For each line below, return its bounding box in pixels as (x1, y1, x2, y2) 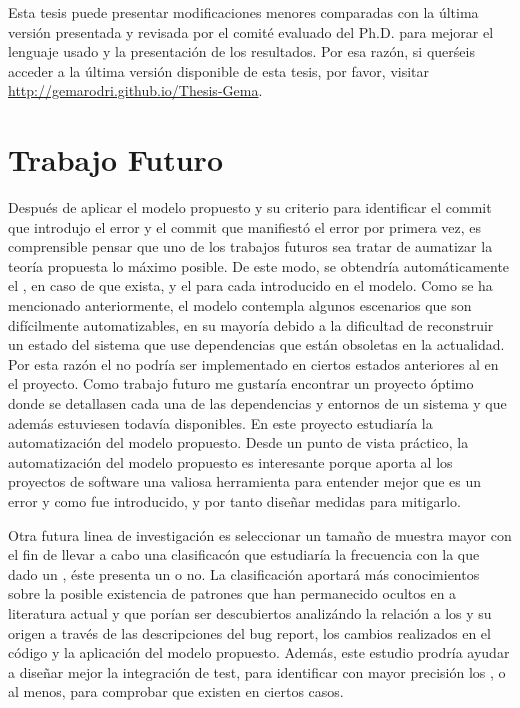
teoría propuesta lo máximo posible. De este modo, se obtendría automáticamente (8, 255, 510, 276)
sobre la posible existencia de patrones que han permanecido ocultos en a (8, 583, 457, 604)
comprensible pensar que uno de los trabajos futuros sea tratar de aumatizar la (8, 236, 493, 257)
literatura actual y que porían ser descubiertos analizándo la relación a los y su (8, 602, 492, 623)
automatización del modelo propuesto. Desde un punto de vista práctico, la (8, 432, 469, 453)
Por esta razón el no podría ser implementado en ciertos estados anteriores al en (8, 353, 499, 374)
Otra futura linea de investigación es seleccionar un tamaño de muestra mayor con (8, 524, 512, 545)
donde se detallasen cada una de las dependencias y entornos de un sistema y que (8, 393, 507, 414)
